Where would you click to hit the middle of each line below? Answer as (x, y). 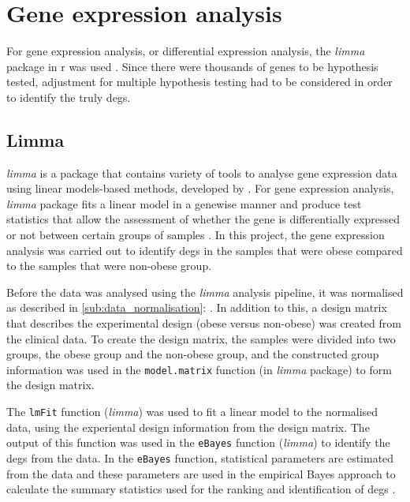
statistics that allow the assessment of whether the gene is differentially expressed (203, 219)
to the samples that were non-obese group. (109, 266)
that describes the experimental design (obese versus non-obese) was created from (204, 323)
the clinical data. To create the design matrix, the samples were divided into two (201, 338)
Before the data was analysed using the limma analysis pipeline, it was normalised (205, 292)
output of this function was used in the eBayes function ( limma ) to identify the (198, 442)
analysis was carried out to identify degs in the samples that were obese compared (205, 250)
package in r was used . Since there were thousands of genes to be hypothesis (192, 66)
